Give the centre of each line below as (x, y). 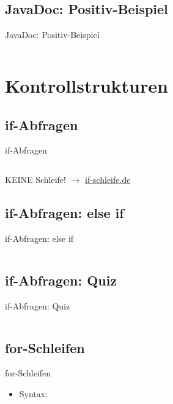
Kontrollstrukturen (86, 85)
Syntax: (34, 393)
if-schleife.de (108, 179)
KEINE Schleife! (35, 179)
